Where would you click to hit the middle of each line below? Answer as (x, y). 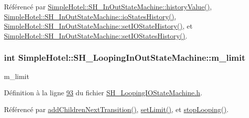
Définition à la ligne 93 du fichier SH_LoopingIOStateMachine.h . (103, 93)
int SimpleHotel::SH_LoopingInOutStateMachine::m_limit (125, 58)
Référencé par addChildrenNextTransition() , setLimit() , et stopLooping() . (116, 109)
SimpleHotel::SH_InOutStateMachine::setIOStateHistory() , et (98, 26)
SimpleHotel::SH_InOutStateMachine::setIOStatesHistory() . (96, 35)
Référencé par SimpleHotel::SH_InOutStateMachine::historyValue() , (108, 6)
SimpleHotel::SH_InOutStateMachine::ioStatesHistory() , (90, 16)
